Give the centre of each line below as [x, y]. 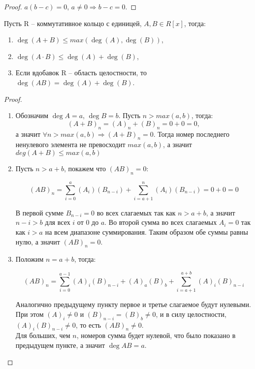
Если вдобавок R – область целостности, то [81, 73]
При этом [30, 314]
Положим [30, 259]
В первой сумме [39, 212]
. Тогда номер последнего [191, 134]
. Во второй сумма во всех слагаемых [161, 222]
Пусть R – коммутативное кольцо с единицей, [73, 23]
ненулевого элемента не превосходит [70, 144]
